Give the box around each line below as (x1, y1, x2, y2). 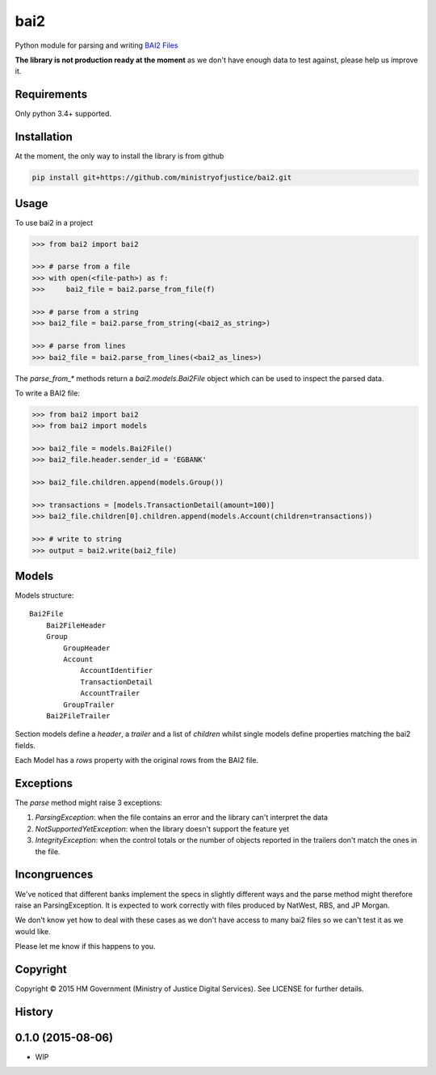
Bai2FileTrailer (45, 711, 111, 720)
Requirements (15, 87, 88, 101)
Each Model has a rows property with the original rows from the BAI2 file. (15, 755, 258, 765)
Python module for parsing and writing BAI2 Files (15, 40, 178, 50)
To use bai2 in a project (15, 218, 94, 227)
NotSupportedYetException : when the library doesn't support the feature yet (35, 823, 290, 833)
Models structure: (15, 590, 74, 600)
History (15, 1005, 54, 1018)
